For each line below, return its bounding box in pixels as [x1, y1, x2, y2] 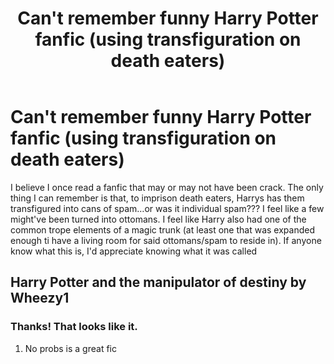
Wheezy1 [10, 290, 70, 307]
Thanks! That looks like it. [10, 320, 138, 334]
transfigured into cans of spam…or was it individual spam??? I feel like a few [10, 202, 325, 214]
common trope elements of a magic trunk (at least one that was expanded [10, 223, 315, 236]
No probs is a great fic [24, 342, 117, 354]
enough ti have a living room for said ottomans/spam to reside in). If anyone [10, 234, 322, 246]
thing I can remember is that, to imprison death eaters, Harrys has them [10, 192, 305, 204]
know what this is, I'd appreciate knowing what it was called [10, 245, 258, 257]
